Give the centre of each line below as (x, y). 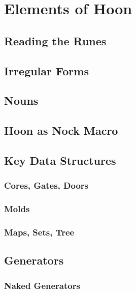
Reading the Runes (55, 40)
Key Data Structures (60, 160)
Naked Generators (42, 285)
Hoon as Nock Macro (61, 130)
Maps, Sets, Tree (39, 232)
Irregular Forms (46, 70)
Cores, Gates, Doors (46, 185)
